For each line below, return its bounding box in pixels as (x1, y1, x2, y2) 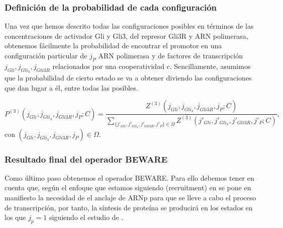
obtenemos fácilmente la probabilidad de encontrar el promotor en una (5, 40, 222, 51)
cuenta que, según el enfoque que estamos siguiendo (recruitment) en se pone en (5, 182, 251, 193)
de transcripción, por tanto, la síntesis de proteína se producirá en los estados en (5, 202, 253, 212)
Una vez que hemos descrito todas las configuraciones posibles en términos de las (5, 21, 254, 31)
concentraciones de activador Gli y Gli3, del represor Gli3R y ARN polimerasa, (5, 30, 248, 41)
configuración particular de (5, 50, 87, 60)
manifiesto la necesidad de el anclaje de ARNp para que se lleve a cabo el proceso (5, 192, 256, 203)
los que (5, 212, 26, 222)
